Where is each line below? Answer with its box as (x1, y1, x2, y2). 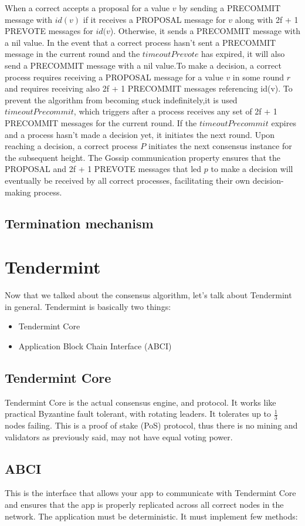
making (5, 186, 31, 198)
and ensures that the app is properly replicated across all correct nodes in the (5, 498, 284, 510)
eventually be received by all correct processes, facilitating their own (5, 174, 250, 186)
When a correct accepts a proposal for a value (5, 2, 170, 14)
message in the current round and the (5, 48, 140, 60)
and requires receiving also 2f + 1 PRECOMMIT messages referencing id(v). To (5, 82, 293, 95)
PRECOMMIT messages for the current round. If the (5, 116, 197, 129)
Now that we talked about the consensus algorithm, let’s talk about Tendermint (5, 289, 292, 301)
